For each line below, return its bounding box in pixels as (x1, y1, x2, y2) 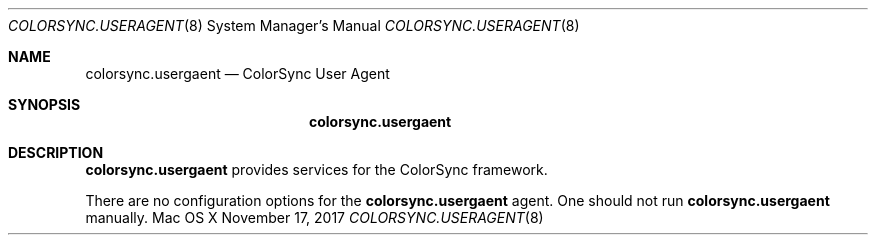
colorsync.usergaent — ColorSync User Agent (85, 65, 390, 82)
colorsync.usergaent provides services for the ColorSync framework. (85, 161, 548, 178)
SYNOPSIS (8, 96, 81, 113)
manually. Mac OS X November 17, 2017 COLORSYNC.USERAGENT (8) (85, 209, 544, 226)
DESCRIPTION (8, 144, 104, 161)
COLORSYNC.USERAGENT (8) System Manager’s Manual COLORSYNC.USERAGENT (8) (8, 17, 580, 34)
